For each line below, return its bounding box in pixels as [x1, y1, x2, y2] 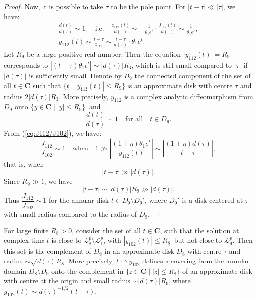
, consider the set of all [72, 225, 141, 235]
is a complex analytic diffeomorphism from [124, 91, 253, 101]
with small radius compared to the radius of [4, 209, 137, 219]
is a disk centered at [182, 195, 243, 205]
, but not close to [170, 235, 222, 245]
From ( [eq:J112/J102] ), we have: [4, 127, 102, 138]
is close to [51, 235, 82, 245]
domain [4, 265, 27, 276]
